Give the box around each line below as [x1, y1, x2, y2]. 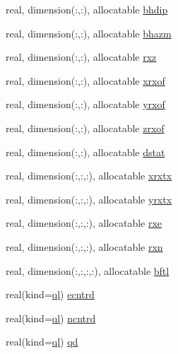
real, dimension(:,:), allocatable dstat [6, 144, 165, 159]
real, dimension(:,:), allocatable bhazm [6, 25, 172, 40]
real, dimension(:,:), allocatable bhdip [6, 2, 168, 16]
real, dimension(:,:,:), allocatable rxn [6, 239, 163, 254]
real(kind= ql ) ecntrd [6, 287, 95, 302]
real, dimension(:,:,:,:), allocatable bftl [6, 263, 170, 278]
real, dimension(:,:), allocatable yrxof [6, 97, 165, 112]
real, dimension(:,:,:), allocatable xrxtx [6, 168, 172, 183]
